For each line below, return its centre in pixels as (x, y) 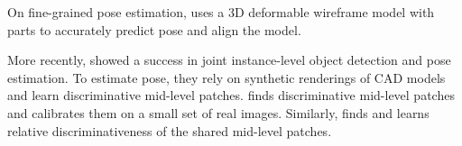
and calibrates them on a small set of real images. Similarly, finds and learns (218, 112)
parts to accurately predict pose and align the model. (154, 29)
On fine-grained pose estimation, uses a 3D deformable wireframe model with (221, 12)
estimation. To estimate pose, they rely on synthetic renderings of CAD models (226, 77)
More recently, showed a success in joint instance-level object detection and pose (229, 60)
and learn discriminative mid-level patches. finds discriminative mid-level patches (231, 95)
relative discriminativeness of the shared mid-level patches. (170, 130)
